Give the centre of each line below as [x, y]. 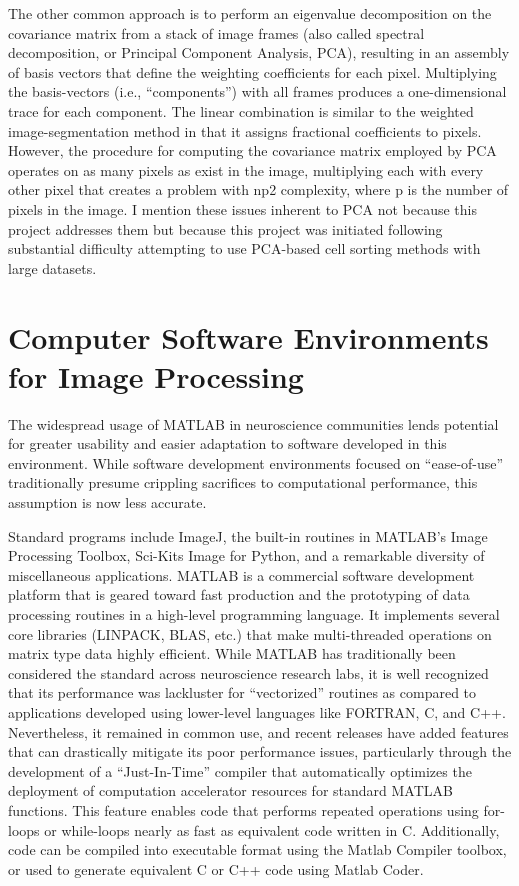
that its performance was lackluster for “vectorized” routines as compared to [242, 692]
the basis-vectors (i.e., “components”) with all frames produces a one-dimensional [257, 91]
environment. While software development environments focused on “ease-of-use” [256, 462]
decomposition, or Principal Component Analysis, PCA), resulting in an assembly [259, 52]
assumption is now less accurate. [107, 502]
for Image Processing [156, 375]
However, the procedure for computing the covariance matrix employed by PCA [252, 150]
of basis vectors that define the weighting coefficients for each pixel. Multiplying [252, 71]
